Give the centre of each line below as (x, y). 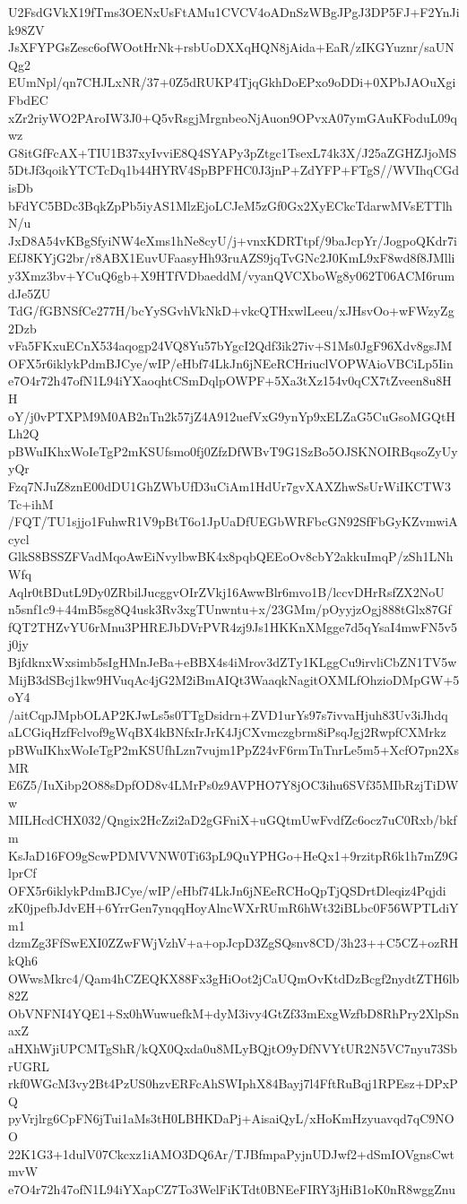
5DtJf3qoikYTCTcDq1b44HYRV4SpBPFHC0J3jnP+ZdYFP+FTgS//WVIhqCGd (234, 170)
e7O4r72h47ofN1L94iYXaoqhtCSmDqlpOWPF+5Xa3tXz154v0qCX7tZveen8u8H (230, 381)
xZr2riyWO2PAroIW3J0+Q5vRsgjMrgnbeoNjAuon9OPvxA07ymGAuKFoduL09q (233, 117)
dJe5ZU (30, 293)
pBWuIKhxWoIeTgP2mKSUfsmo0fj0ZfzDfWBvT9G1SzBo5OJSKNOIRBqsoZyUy (233, 450)
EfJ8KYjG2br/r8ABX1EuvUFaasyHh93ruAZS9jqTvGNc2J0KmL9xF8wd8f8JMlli (232, 258)
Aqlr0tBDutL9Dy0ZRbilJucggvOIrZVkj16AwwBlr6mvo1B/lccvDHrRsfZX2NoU (226, 591)
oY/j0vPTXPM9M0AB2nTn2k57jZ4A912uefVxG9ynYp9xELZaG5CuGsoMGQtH (232, 416)
